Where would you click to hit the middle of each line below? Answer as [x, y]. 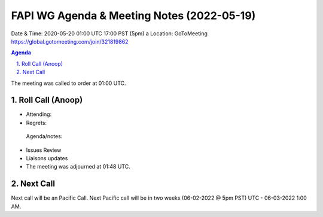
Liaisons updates [47, 158]
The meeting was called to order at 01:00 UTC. [68, 83]
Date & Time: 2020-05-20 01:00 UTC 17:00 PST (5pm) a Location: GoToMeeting [109, 33]
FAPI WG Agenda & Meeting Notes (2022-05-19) [133, 16]
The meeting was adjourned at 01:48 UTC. [78, 167]
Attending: [39, 114]
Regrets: [36, 123]
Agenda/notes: [44, 136]
